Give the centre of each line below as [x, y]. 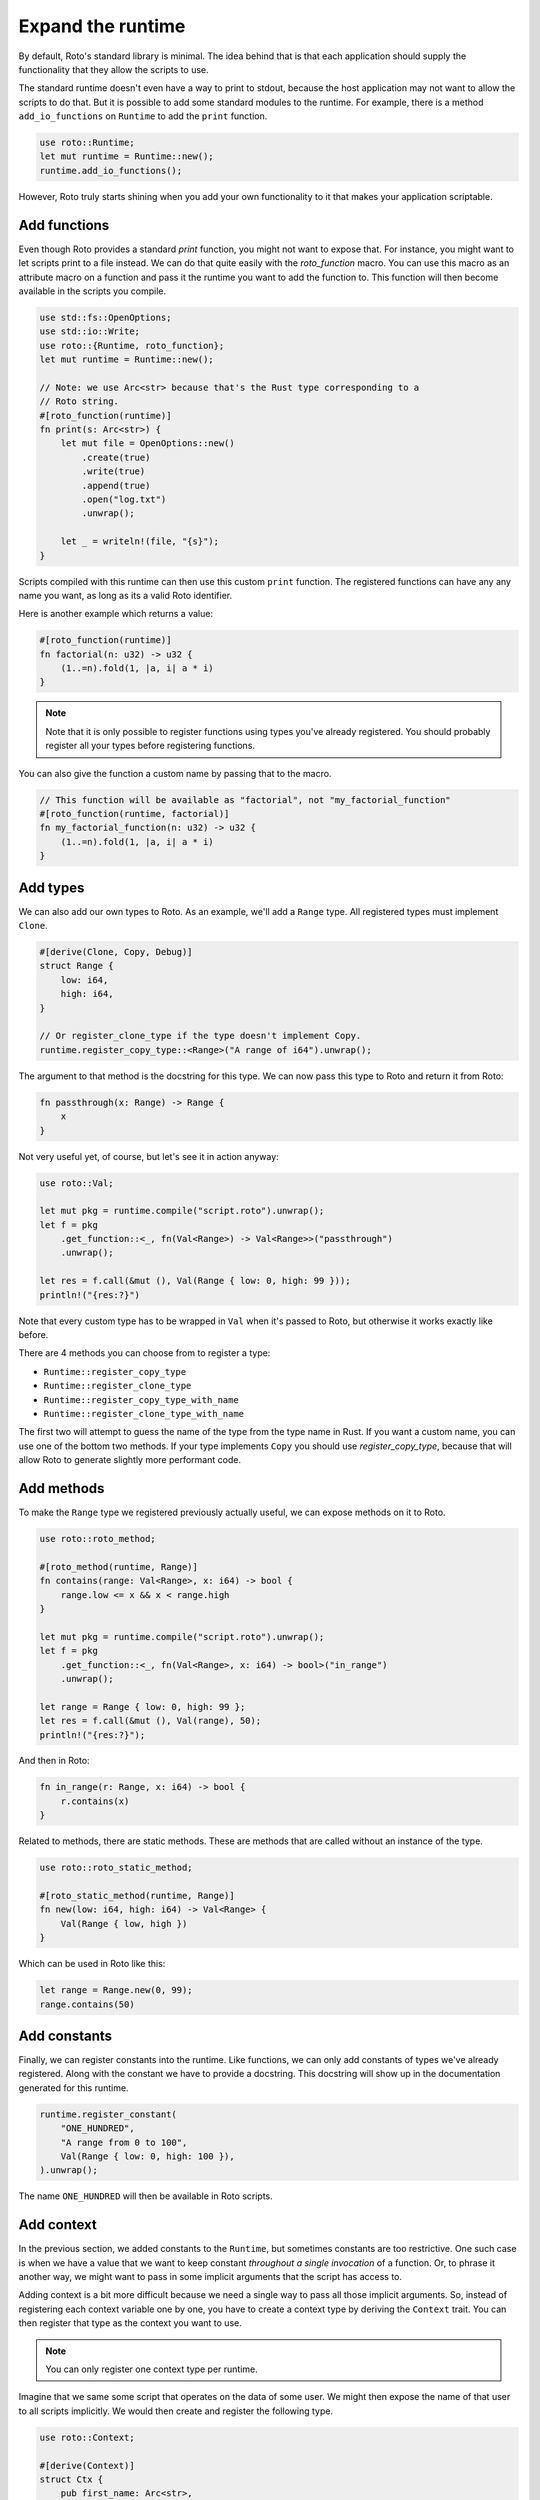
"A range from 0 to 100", [124, 2142]
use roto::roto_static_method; [116, 1868]
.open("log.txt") [124, 499]
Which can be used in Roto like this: [92, 1964]
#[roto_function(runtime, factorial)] [134, 814]
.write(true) [113, 471]
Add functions [64, 225]
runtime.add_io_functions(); [111, 170]
